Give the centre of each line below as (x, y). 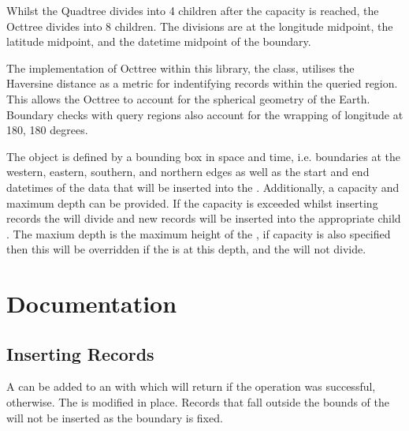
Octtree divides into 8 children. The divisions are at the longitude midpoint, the (200, 26)
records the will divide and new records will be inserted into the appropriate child (204, 218)
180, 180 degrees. (47, 130)
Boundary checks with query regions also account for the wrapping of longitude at (205, 114)
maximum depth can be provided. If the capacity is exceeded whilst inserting (192, 202)
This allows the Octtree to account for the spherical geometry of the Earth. (188, 98)
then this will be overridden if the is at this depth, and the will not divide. (186, 249)
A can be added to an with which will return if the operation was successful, (191, 386)
